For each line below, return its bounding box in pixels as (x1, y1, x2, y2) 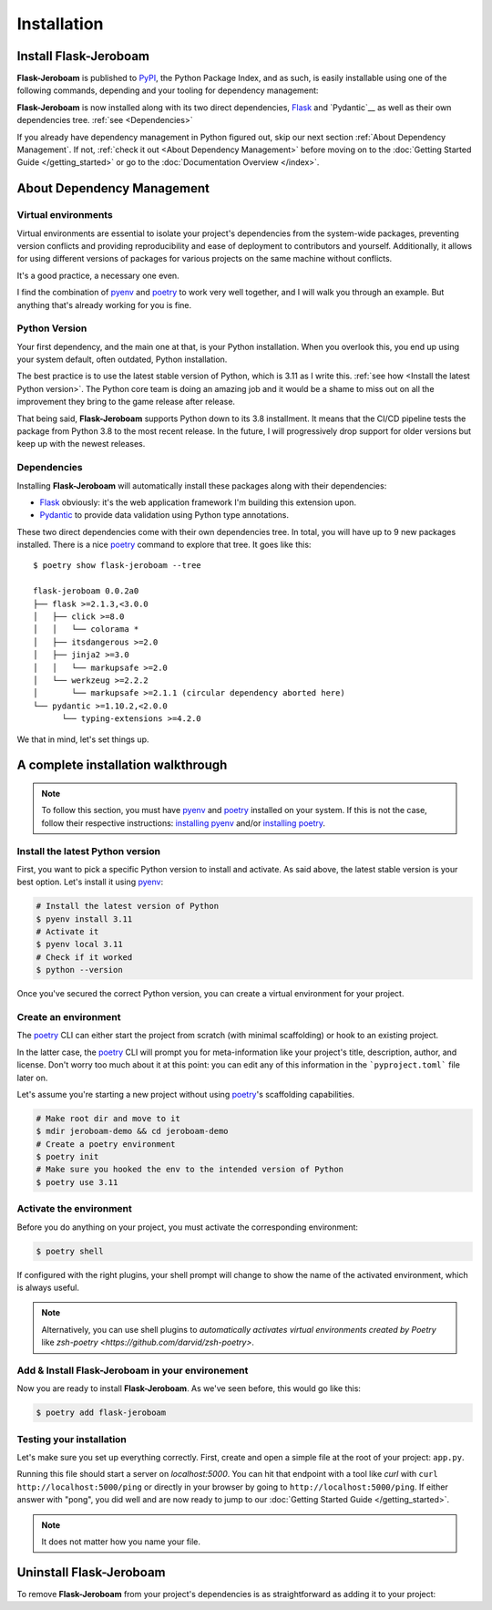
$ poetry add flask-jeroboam (36, 1408, 167, 1418)
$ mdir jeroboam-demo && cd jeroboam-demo (36, 1126, 229, 1137)
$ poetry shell (36, 1245, 104, 1256)
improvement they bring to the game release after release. (16, 397, 236, 408)
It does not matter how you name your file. (41, 1536, 200, 1547)
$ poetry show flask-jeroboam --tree (33, 561, 202, 571)
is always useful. (16, 1282, 79, 1293)
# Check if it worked (36, 952, 133, 962)
